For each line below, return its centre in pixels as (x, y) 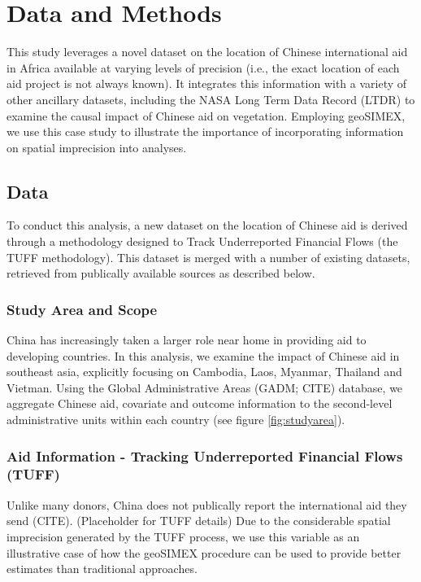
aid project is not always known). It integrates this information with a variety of (207, 83)
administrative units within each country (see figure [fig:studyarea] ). (176, 420)
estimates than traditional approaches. (102, 569)
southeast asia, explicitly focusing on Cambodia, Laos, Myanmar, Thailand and (204, 372)
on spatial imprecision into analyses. (97, 147)
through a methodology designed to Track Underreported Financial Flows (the (202, 241)
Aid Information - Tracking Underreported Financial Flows (205, 455)
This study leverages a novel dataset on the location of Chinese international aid (207, 52)
